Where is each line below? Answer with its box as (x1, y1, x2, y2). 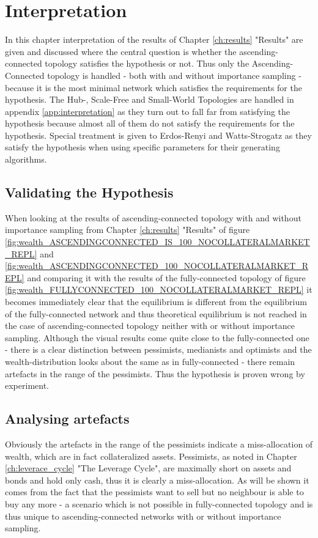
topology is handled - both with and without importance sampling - (47, 68, 301, 81)
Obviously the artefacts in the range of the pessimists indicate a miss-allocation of (5, 437, 313, 450)
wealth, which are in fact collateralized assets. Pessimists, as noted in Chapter (5, 449, 297, 462)
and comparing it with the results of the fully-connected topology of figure (27, 271, 306, 284)
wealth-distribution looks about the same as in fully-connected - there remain (5, 355, 295, 367)
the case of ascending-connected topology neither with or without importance (5, 319, 295, 332)
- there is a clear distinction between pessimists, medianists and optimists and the (5, 343, 312, 356)
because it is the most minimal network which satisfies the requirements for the (5, 81, 302, 94)
